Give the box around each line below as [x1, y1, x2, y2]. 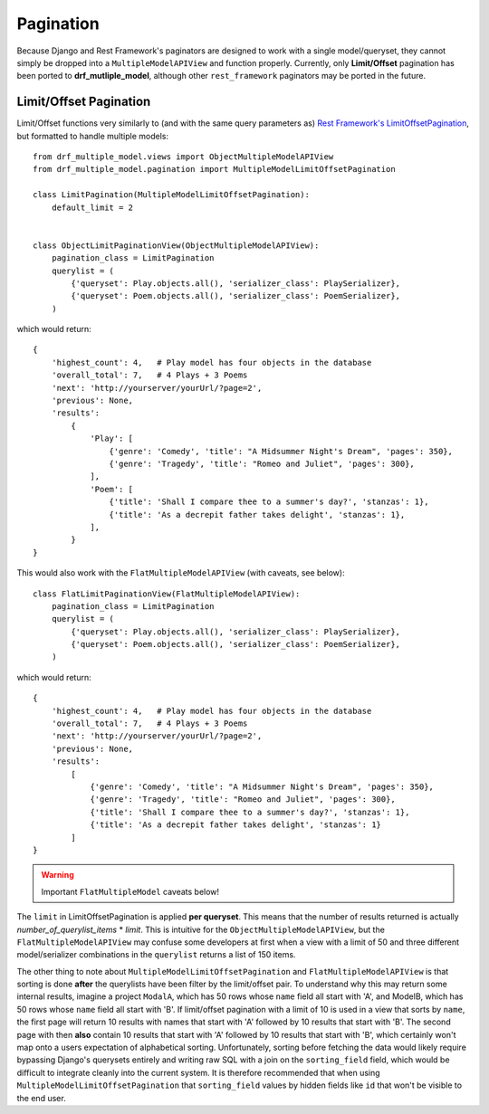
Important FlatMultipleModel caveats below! [41, 886, 220, 897]
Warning [41, 870, 74, 881]
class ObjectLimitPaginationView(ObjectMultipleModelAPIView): [33, 240, 320, 251]
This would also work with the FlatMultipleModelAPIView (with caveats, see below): [16, 567, 345, 578]
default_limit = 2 [51, 202, 134, 213]
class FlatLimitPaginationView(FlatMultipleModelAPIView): [33, 588, 301, 599]
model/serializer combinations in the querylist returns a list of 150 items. [16, 949, 296, 960]
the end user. [16, 1092, 67, 1103]
